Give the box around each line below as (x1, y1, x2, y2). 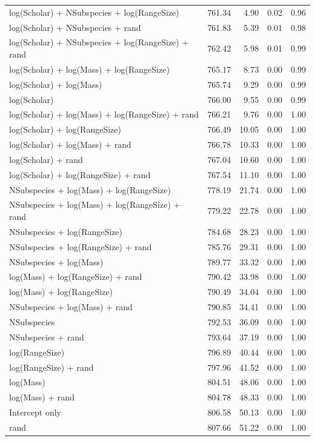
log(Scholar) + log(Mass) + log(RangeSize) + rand (9, 108, 199, 121)
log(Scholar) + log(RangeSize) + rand (9, 168, 151, 181)
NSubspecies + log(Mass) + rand (9, 300, 133, 313)
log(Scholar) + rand (9, 153, 83, 165)
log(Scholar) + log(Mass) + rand (9, 138, 131, 151)
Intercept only (9, 406, 61, 419)
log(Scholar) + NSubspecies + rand (9, 21, 141, 33)
